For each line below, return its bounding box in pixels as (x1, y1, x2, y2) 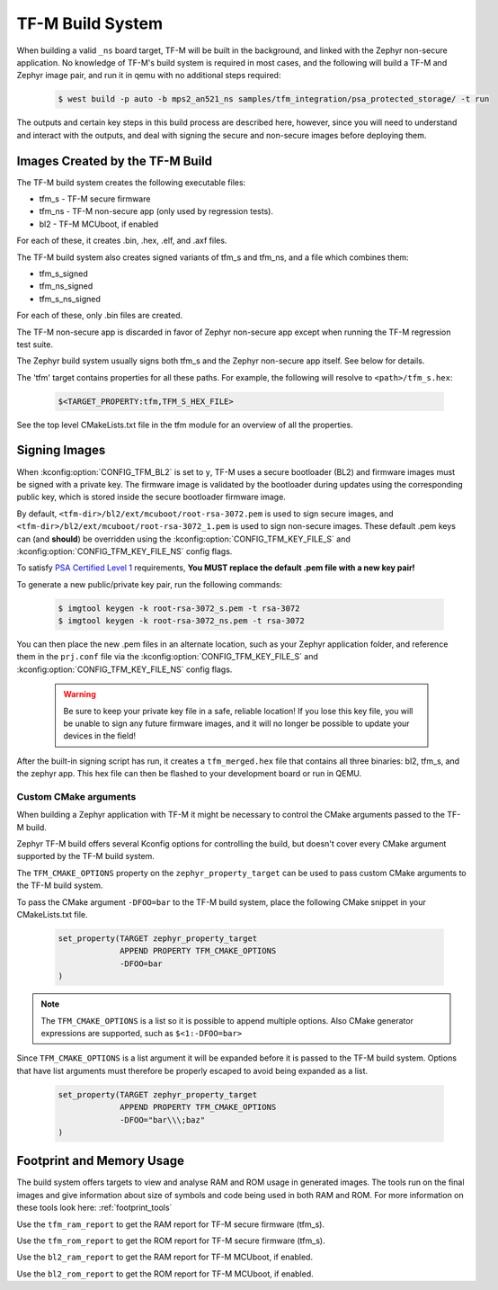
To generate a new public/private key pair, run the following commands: (16, 578, 283, 589)
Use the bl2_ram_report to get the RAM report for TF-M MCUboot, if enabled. (16, 1251, 314, 1263)
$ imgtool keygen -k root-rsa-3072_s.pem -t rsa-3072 (58, 603, 300, 614)
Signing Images (16, 443, 106, 458)
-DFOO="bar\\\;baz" (120, 1115, 206, 1124)
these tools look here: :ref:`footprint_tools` (16, 1202, 173, 1214)
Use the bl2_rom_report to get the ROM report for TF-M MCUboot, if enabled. (16, 1268, 314, 1279)
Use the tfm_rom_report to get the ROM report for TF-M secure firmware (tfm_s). (16, 1235, 325, 1246)
